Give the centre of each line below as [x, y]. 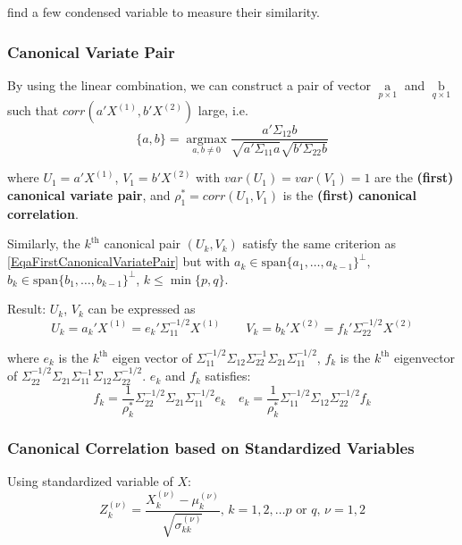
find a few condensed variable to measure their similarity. [164, 12]
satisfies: [228, 376]
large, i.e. [223, 110]
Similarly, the [44, 243]
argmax [206, 139]
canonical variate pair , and [89, 195]
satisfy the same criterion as [319, 243]
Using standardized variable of [90, 480]
